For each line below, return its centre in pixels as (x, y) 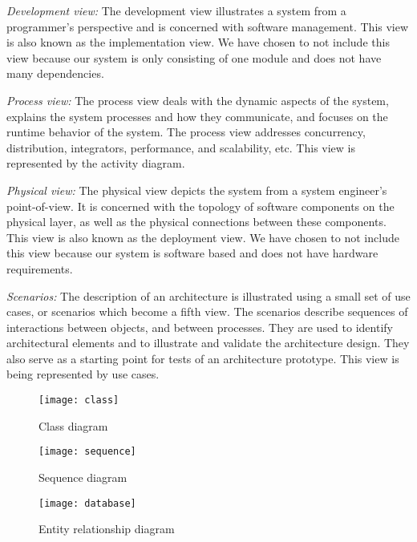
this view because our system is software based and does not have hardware (192, 253)
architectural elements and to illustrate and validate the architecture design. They (208, 343)
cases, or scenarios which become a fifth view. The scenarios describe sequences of (207, 311)
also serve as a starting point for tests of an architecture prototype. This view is (203, 358)
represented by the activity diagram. (96, 163)
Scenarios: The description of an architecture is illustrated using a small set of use (208, 295)
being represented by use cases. (83, 374)
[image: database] (87, 503)
